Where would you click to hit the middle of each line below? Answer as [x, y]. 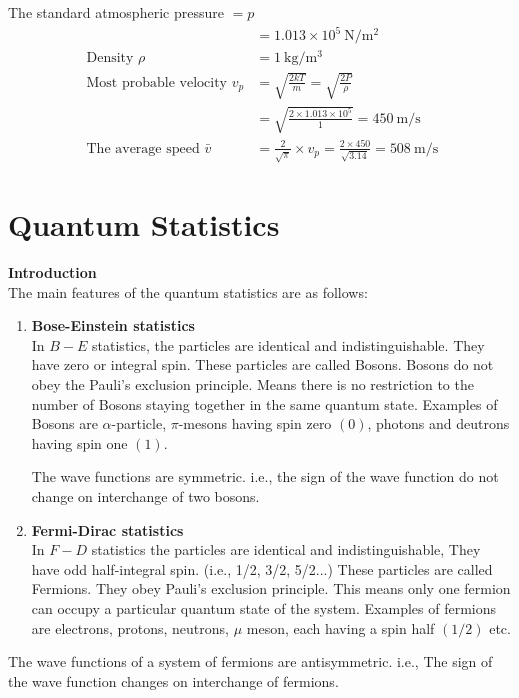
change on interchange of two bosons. [145, 495]
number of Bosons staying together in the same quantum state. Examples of [264, 403]
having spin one [79, 442]
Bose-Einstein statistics [113, 325]
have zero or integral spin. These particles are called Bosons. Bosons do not [262, 364]
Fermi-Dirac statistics [107, 529]
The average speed [143, 148]
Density [110, 58]
